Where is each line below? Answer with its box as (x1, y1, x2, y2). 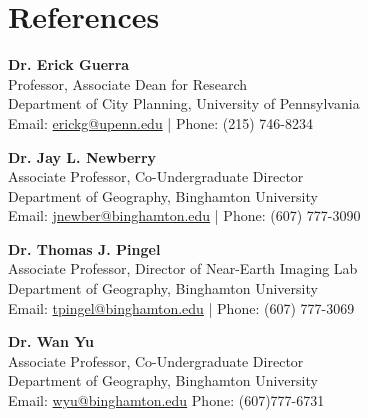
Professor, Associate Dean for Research (8, 73, 248, 94)
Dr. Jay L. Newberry (8, 146, 157, 167)
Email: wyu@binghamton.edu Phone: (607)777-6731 (8, 390, 325, 411)
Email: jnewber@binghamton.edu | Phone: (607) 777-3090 (8, 205, 361, 226)
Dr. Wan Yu (8, 331, 95, 352)
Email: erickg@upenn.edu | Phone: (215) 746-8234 (8, 112, 313, 133)
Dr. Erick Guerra (8, 54, 130, 75)
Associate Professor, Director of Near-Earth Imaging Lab (8, 258, 358, 279)
